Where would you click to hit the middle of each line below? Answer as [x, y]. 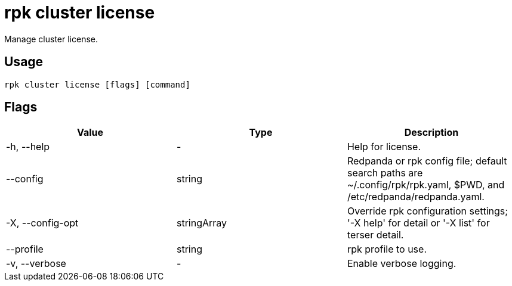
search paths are [385, 173]
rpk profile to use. [387, 249]
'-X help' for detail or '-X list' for [418, 223]
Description [431, 133]
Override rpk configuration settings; [428, 211]
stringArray [202, 223]
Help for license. [384, 147]
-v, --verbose [36, 264]
